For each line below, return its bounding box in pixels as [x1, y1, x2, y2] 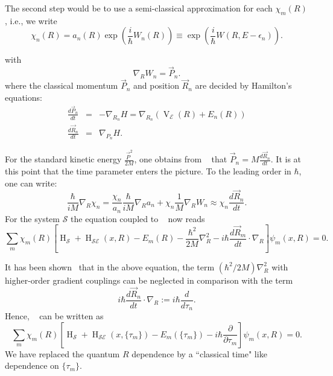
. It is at [270, 153, 302, 165]
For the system [5, 212, 60, 225]
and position [133, 79, 179, 92]
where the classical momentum [5, 79, 118, 92]
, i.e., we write [5, 14, 57, 27]
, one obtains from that [134, 153, 227, 165]
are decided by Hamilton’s [195, 79, 292, 92]
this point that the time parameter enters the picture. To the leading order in [5, 164, 291, 177]
